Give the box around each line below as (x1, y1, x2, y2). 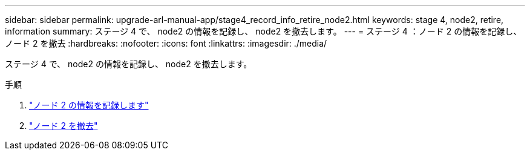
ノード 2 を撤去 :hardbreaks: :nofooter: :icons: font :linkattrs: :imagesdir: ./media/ (5, 38, 327, 48)
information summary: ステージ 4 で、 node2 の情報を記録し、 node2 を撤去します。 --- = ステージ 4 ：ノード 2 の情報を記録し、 (5, 26, 522, 36)
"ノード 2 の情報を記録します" (29, 100, 149, 110)
